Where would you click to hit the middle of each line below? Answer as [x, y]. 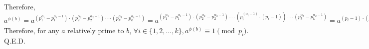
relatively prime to [96, 30]
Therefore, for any [32, 30]
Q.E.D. [15, 40]
